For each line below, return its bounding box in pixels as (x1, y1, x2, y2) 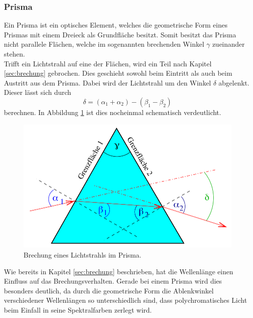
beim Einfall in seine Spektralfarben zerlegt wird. (4, 304, 152, 315)
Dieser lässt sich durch (4, 87, 72, 97)
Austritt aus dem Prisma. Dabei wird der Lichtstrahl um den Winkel (4, 77, 211, 87)
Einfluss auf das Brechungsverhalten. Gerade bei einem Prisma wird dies (4, 276, 222, 286)
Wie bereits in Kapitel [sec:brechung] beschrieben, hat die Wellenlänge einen (4, 266, 233, 276)
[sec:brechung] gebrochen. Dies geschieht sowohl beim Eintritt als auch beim (4, 68, 232, 78)
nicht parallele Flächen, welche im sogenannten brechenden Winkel (4, 39, 204, 49)
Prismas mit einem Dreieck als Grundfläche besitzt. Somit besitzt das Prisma (4, 29, 236, 39)
